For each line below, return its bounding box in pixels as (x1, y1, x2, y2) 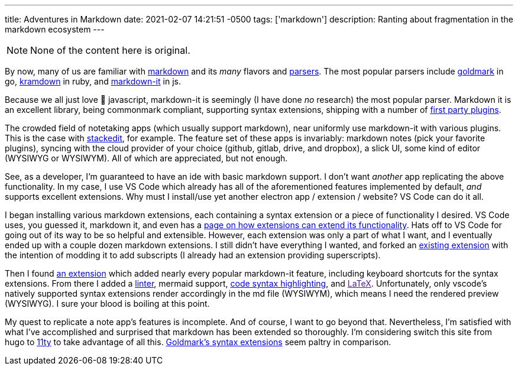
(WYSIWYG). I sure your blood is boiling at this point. (5, 298, 210, 309)
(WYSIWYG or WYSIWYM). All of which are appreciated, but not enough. (5, 153, 288, 163)
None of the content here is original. (30, 44, 190, 56)
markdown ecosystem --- (5, 24, 105, 34)
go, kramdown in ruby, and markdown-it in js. (5, 76, 181, 86)
